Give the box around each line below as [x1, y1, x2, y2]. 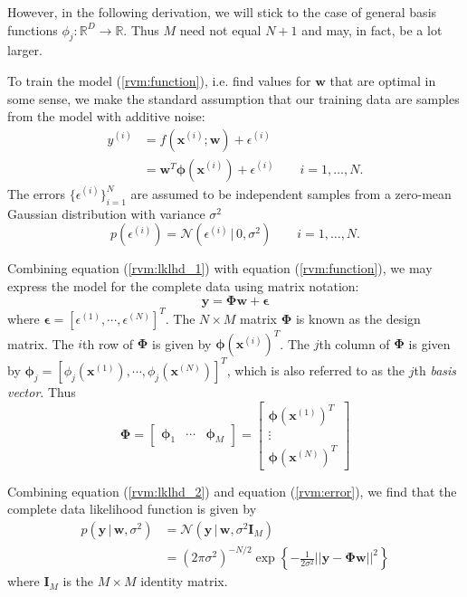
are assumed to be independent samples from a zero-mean [130, 184, 452, 203]
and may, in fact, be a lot [301, 20, 443, 39]
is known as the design [295, 308, 421, 327]
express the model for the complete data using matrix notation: [7, 276, 359, 295]
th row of [82, 334, 134, 353]
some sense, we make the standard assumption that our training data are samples [7, 89, 460, 108]
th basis [414, 360, 457, 379]
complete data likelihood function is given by [7, 499, 257, 518]
